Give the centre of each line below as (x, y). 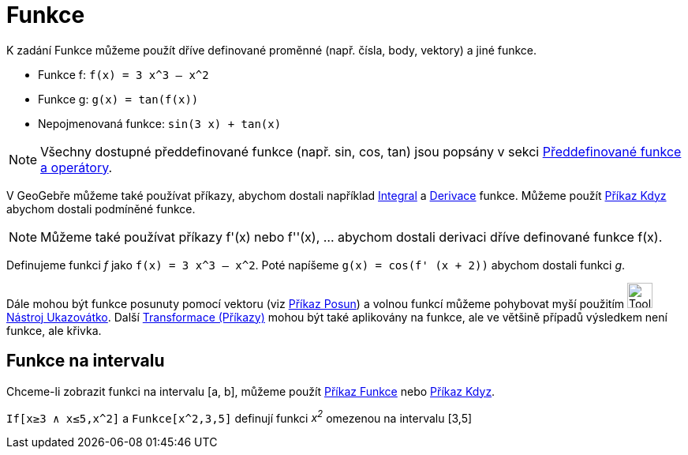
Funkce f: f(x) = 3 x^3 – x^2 (123, 74)
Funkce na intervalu (86, 361)
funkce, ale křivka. (54, 330)
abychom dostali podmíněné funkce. (101, 209)
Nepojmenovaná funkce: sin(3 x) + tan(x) (160, 123)
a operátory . (77, 167)
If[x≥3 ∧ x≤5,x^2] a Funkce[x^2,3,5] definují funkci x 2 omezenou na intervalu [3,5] (239, 417)
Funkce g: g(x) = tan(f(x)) (118, 99)
